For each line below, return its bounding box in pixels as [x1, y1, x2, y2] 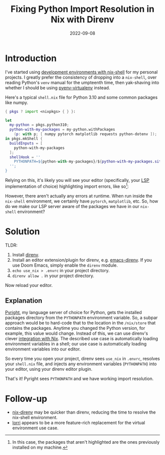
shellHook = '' [9, 154, 41, 160]
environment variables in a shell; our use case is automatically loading [5, 341, 147, 347]
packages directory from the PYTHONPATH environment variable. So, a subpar [5, 315, 158, 321]
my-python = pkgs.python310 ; [9, 122, 69, 128]
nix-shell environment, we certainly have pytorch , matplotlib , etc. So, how [5, 198, 159, 204]
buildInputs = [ [9, 140, 43, 146]
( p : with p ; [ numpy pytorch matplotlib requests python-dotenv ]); [14, 132, 157, 137]
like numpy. [5, 100, 28, 105]
